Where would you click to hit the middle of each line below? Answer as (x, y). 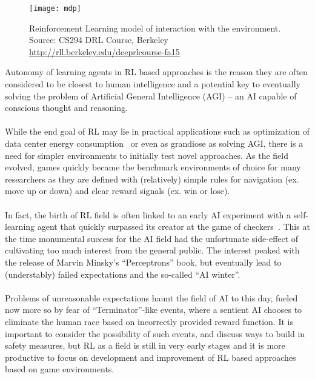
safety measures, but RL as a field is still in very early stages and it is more (145, 345)
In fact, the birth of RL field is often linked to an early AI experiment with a (148, 214)
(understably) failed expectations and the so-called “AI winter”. (123, 274)
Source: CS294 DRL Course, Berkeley (99, 40)
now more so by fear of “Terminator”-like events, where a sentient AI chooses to (154, 310)
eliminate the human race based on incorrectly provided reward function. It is (149, 321)
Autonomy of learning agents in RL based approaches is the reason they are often (156, 72)
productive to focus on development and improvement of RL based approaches (151, 357)
